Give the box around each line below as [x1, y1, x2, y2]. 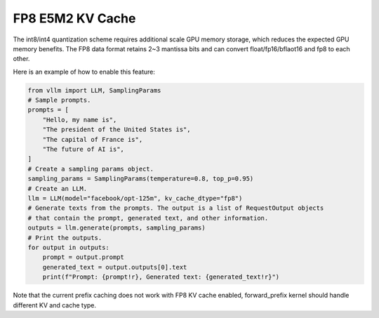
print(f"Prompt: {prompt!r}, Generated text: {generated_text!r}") [42, 273, 280, 281]
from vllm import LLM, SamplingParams [27, 86, 161, 94]
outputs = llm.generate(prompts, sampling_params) [27, 224, 206, 232]
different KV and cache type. [13, 300, 97, 309]
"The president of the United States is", [42, 126, 191, 133]
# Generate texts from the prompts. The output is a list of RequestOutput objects [27, 204, 324, 212]
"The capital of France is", [42, 135, 143, 143]
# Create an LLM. [27, 185, 88, 192]
